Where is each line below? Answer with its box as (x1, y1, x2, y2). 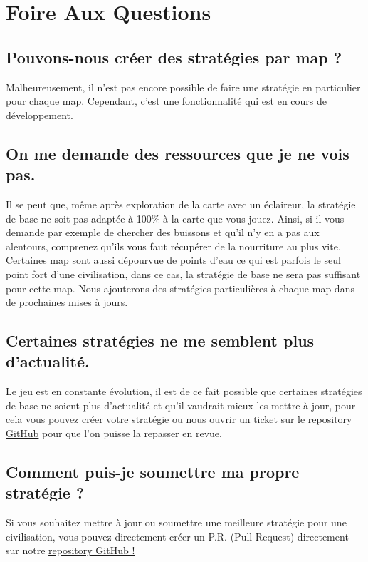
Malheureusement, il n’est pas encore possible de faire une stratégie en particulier (6, 79, 361, 94)
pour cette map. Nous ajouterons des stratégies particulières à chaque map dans (6, 280, 354, 295)
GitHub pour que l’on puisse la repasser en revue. (6, 426, 222, 441)
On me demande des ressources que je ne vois (6, 142, 349, 164)
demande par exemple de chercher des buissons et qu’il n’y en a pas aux (6, 225, 320, 240)
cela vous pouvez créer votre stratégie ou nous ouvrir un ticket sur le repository (6, 412, 352, 426)
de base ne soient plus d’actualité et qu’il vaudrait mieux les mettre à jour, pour (6, 397, 356, 412)
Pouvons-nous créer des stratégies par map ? (6, 46, 342, 68)
